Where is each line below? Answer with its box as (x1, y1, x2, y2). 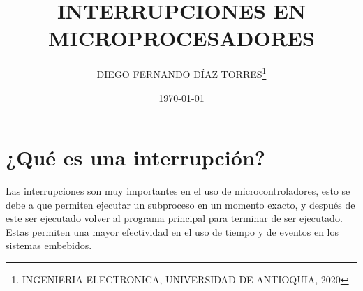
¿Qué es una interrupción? (6, 143, 265, 172)
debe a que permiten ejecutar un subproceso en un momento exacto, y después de (6, 197, 355, 211)
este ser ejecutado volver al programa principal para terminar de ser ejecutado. (6, 211, 343, 225)
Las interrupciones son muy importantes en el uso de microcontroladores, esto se (6, 184, 350, 198)
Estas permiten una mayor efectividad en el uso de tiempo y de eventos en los (6, 224, 339, 239)
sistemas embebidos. (6, 238, 92, 253)
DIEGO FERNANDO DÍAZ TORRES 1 (96, 65, 267, 81)
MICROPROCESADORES (48, 24, 315, 52)
